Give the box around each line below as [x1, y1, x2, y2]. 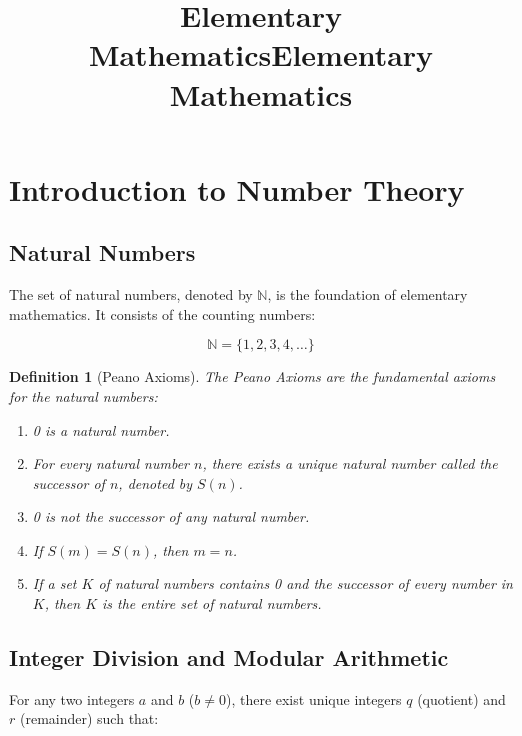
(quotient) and [417, 688, 506, 709]
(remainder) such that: [19, 708, 159, 729]
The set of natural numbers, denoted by [9, 284, 253, 305]
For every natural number [32, 453, 190, 474]
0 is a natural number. [32, 419, 170, 440]
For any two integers [9, 688, 135, 709]
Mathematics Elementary [88, 34, 434, 75]
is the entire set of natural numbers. [102, 593, 322, 614]
